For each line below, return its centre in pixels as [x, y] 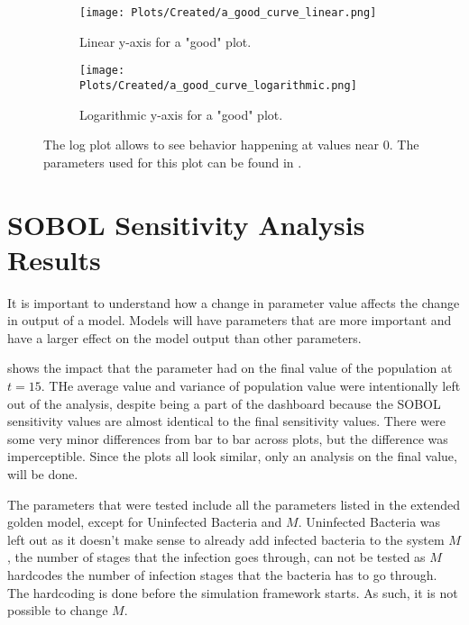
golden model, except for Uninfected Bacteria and [145, 522]
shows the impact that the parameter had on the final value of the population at [230, 368]
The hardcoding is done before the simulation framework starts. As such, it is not [233, 592]
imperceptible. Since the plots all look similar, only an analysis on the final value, [232, 456]
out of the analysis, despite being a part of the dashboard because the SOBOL [224, 403]
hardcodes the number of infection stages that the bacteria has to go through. [222, 574]
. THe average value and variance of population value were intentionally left [251, 386]
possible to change [58, 610]
